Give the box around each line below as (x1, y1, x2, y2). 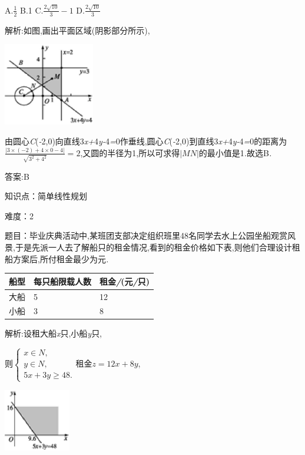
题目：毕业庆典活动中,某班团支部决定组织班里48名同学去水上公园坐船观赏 (5, 229, 287, 242)
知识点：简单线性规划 (5, 190, 87, 202)
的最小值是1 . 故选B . (198, 146, 272, 159)
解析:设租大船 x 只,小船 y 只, (5, 327, 102, 339)
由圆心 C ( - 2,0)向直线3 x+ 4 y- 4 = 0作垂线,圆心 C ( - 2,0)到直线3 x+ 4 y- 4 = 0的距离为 (5, 135, 287, 147)
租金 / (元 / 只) (100, 275, 150, 287)
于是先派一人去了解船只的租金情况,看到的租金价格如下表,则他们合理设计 (15, 241, 292, 253)
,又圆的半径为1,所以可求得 (80, 146, 180, 159)
